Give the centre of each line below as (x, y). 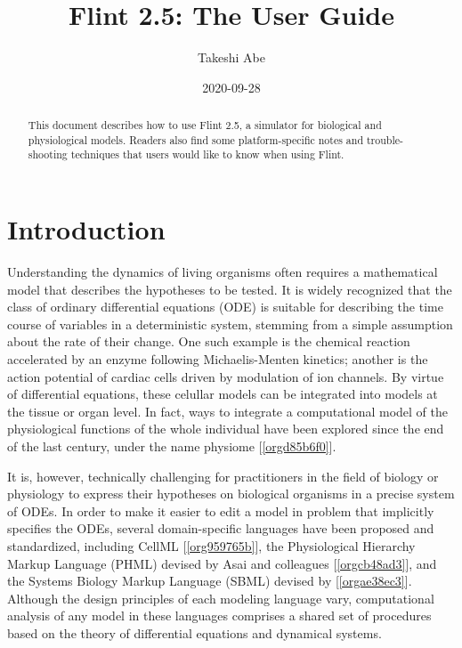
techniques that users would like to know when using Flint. (207, 154)
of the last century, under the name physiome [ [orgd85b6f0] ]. (172, 445)
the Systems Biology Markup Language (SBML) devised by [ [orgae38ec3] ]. (210, 581)
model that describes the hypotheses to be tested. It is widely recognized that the (230, 289)
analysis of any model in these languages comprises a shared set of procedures (219, 616)
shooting (48, 154)
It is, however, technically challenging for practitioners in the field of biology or (223, 476)
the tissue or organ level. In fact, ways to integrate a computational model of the (227, 411)
